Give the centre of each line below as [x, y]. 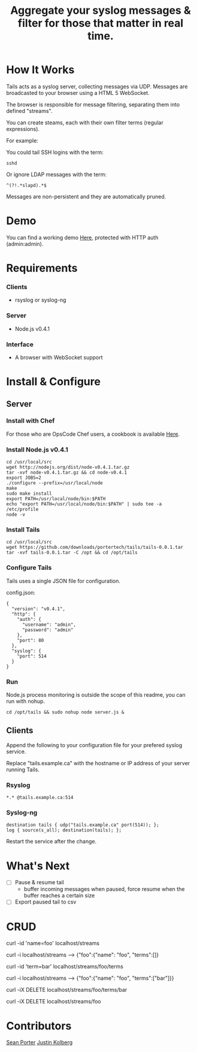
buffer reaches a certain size [59, 896]
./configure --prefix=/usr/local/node [54, 483]
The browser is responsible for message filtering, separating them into [93, 104]
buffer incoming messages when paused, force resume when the [104, 889]
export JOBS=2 [24, 478]
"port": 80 [31, 640]
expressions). [23, 129]
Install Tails [23, 530]
